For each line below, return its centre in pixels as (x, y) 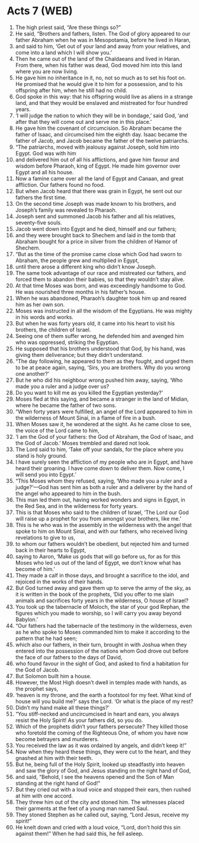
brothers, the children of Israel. (53, 330)
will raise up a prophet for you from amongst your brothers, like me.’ (98, 518)
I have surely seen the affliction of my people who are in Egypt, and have (104, 462)
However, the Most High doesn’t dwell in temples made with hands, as (101, 682)
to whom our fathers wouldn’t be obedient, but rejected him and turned (102, 544)
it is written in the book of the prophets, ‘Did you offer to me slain (94, 594)
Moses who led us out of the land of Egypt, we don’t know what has (98, 563)
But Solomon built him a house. (53, 676)
